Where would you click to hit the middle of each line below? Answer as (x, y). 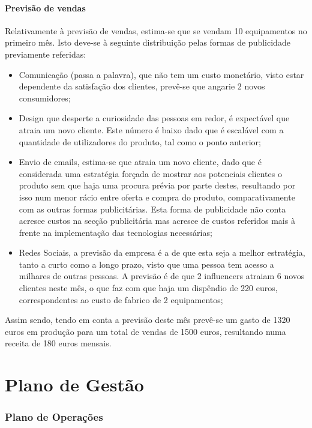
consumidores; (45, 98)
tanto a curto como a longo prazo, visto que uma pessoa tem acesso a (146, 264)
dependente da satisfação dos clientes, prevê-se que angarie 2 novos (142, 86)
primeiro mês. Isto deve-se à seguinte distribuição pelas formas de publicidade (148, 42)
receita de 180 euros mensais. (58, 343)
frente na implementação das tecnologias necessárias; (115, 232)
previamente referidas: (46, 54)
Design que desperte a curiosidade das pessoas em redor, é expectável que (154, 118)
